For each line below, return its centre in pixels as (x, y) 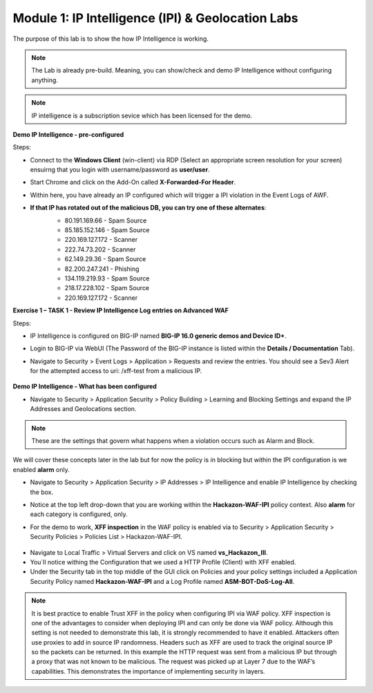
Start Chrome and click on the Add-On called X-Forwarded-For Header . (133, 182)
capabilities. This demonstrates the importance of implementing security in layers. (148, 671)
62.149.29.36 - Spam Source (105, 259)
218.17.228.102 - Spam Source (107, 288)
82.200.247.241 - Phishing (102, 269)
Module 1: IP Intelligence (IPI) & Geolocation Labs (155, 18)
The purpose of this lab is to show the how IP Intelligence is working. (111, 39)
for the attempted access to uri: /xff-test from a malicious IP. (116, 371)
